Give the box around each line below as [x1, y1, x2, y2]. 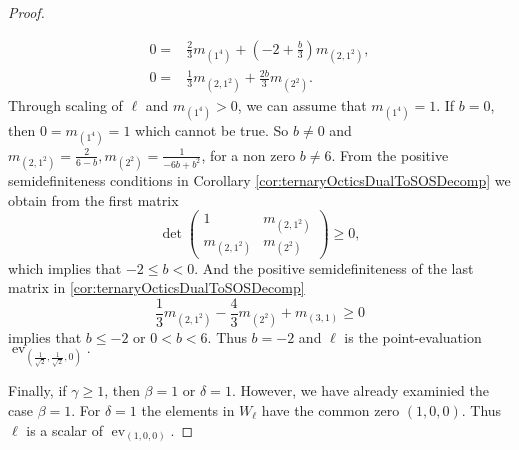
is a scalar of [26, 419, 104, 440]
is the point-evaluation [344, 326, 482, 347]
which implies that [8, 257, 122, 278]
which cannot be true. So [135, 119, 289, 140]
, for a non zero [201, 144, 296, 165]
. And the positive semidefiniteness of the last [194, 257, 474, 278]
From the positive [340, 144, 449, 165]
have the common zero [261, 400, 400, 421]
